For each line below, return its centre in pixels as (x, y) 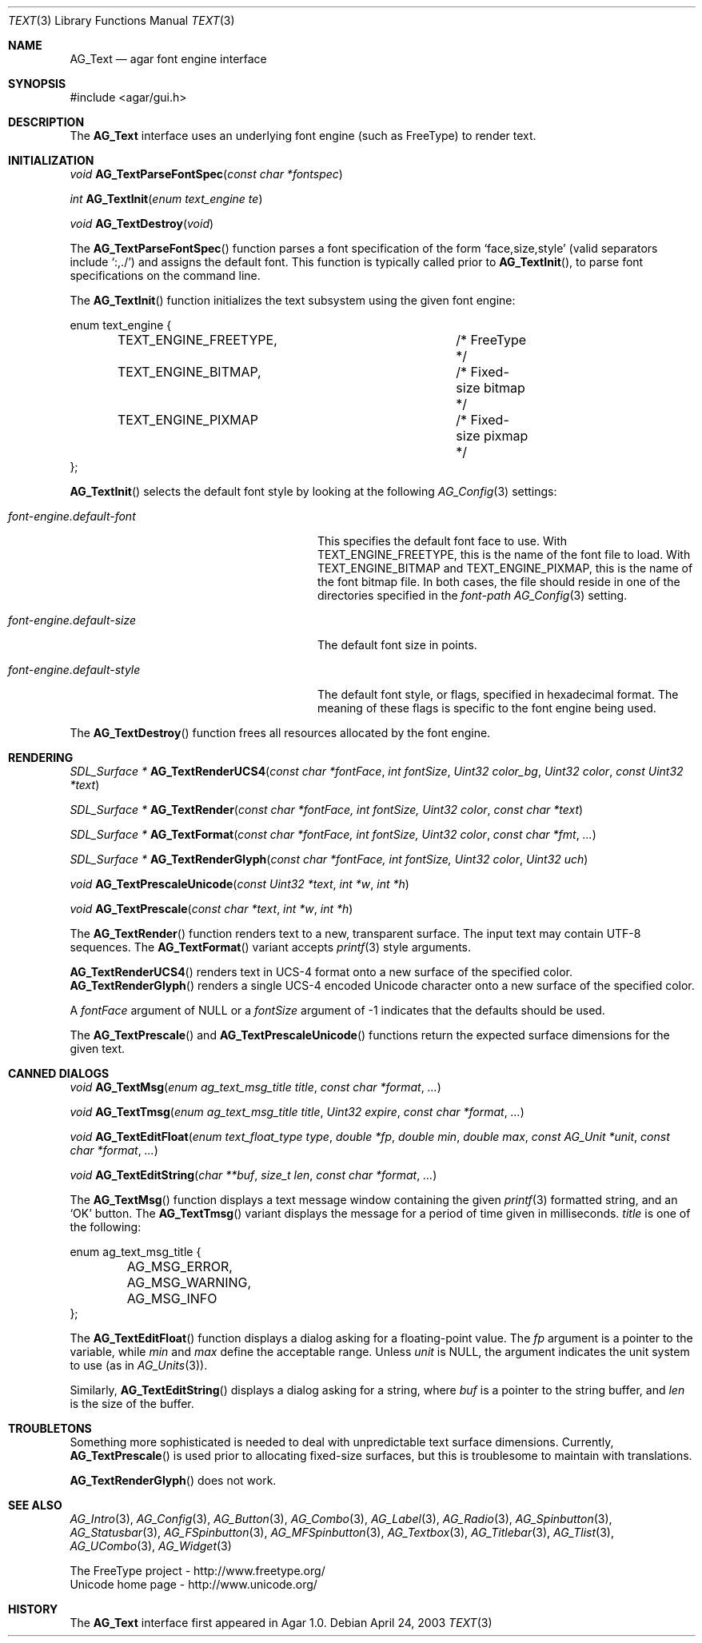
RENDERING (41, 758)
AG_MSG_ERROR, (179, 1266)
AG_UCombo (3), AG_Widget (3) (151, 1546)
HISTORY (33, 1609)
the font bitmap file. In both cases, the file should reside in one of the (499, 582)
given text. (98, 1049)
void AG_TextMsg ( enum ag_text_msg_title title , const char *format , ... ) (255, 1087)
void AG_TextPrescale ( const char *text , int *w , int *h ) (211, 909)
